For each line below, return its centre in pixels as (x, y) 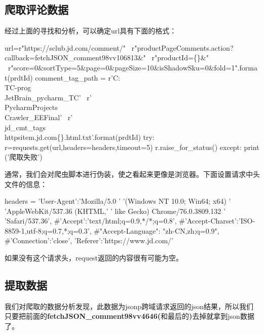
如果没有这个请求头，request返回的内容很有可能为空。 (94, 258)
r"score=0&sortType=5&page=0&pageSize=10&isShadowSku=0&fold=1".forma (133, 67)
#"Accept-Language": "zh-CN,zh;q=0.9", (157, 230)
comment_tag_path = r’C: (78, 77)
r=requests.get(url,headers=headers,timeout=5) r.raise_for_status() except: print (132, 147)
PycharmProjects (31, 107)
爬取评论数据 (36, 9)
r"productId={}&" (180, 58)
